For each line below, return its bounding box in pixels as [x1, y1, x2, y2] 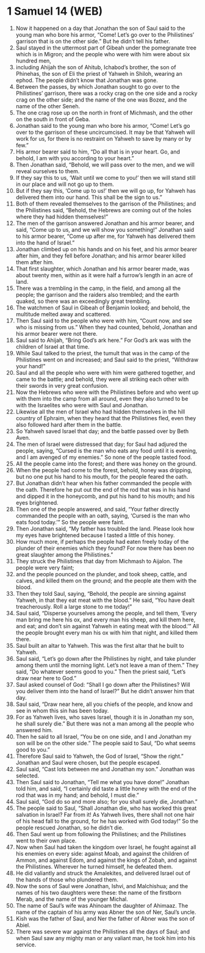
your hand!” [15, 362, 46, 369]
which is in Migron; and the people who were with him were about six [15, 50, 190, 57]
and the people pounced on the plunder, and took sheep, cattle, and [15, 570, 187, 577]
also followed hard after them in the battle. [15, 421, 123, 428]
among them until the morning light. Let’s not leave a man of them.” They [15, 661, 199, 669]
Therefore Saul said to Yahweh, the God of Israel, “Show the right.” [15, 752, 184, 760]
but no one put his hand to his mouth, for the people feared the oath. [15, 473, 189, 480]
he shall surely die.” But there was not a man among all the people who [15, 720, 195, 727]
